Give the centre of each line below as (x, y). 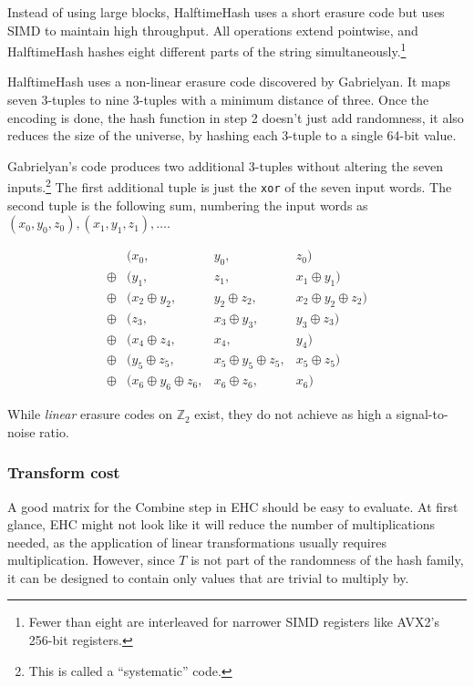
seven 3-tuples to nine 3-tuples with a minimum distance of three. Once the (218, 100)
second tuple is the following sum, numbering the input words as (188, 205)
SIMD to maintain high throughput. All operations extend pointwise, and (213, 30)
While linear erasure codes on (90, 414)
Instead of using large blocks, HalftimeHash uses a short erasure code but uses (226, 12)
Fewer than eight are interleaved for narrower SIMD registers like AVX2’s (234, 622)
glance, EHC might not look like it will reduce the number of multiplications (221, 524)
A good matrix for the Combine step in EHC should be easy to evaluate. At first (233, 506)
